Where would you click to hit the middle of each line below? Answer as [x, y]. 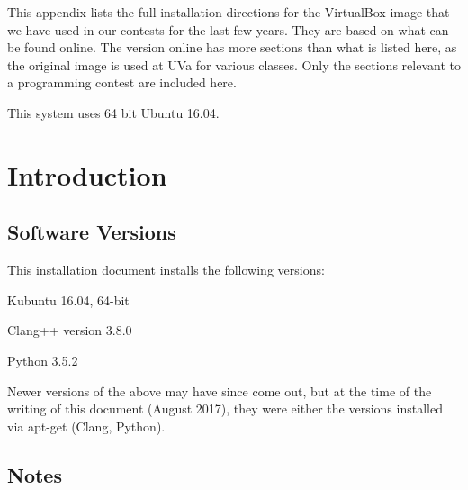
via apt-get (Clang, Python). [86, 426]
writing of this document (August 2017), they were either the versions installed [225, 408]
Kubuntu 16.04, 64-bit [68, 299]
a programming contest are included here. [122, 82]
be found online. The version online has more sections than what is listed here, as [232, 47]
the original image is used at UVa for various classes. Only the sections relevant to [234, 64]
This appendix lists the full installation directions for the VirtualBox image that [229, 12]
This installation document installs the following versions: [166, 270]
